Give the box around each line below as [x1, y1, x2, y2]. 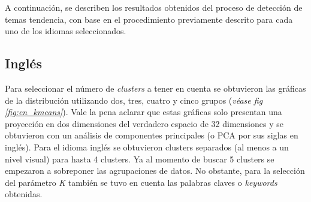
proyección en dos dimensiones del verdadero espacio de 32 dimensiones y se [5, 117, 283, 129]
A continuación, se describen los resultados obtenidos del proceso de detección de [5, 1, 303, 13]
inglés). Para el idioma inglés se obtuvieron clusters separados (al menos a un [5, 140, 289, 153]
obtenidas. [5, 188, 43, 200]
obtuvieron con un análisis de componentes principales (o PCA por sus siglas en [5, 129, 298, 141]
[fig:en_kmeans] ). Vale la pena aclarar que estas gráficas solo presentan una [5, 105, 282, 118]
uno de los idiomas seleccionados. [5, 25, 126, 37]
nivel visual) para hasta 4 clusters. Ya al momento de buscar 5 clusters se [5, 152, 274, 165]
